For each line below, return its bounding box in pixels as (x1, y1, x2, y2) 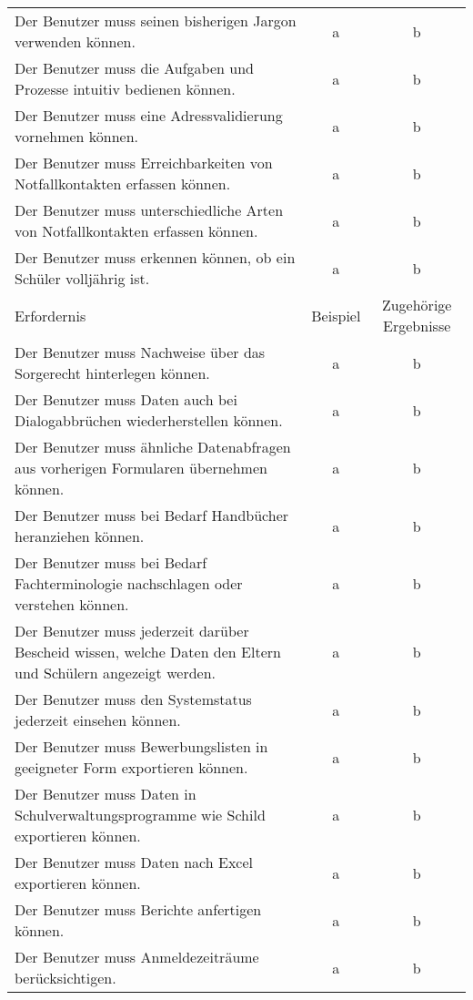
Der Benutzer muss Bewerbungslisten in (15, 736, 268, 757)
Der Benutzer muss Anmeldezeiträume (15, 946, 259, 967)
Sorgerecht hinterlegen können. (15, 362, 210, 383)
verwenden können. (15, 31, 136, 52)
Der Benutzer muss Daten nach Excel (15, 852, 254, 872)
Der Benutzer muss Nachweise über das (15, 342, 266, 362)
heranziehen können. (15, 526, 145, 546)
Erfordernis (15, 304, 86, 326)
